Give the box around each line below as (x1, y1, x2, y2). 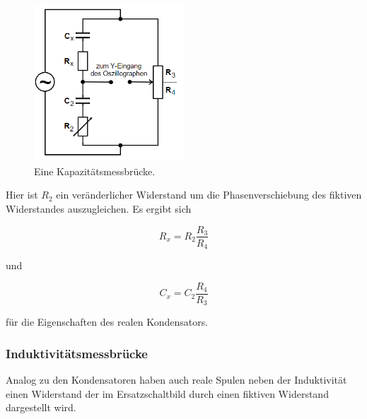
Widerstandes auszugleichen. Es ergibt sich (6, 201, 192, 216)
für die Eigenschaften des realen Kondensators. (6, 314, 209, 329)
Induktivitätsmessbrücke (6, 344, 148, 362)
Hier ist (6, 187, 38, 202)
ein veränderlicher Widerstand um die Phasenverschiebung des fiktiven (56, 187, 362, 202)
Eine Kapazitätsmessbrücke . (34, 163, 156, 178)
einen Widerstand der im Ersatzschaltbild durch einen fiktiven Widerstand (6, 386, 329, 401)
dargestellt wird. (6, 400, 76, 415)
